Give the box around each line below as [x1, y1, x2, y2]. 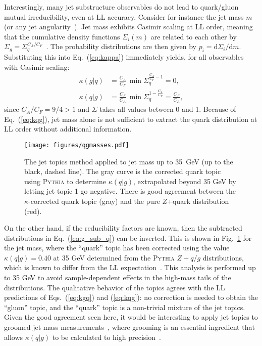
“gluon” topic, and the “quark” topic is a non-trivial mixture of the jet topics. [4, 301, 245, 312]
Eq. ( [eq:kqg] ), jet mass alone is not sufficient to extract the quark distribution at [4, 113, 257, 124]
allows [4, 331, 23, 342]
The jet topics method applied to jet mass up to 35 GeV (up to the [24, 156, 233, 166]
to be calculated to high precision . [52, 331, 161, 342]
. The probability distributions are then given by [46, 41, 196, 52]
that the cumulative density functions [4, 31, 120, 41]
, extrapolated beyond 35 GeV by [133, 176, 236, 186]
